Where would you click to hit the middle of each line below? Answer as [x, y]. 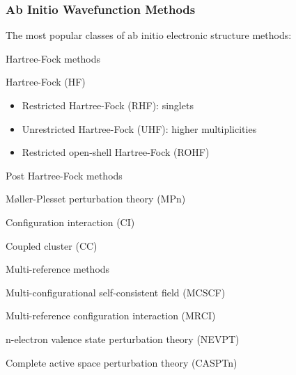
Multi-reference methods [58, 269]
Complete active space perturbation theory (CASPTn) [122, 362]
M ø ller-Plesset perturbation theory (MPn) [96, 199]
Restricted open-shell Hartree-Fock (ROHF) [116, 152]
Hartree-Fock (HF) [46, 82]
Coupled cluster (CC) [52, 245]
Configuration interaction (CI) [70, 222]
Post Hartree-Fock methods [64, 175]
